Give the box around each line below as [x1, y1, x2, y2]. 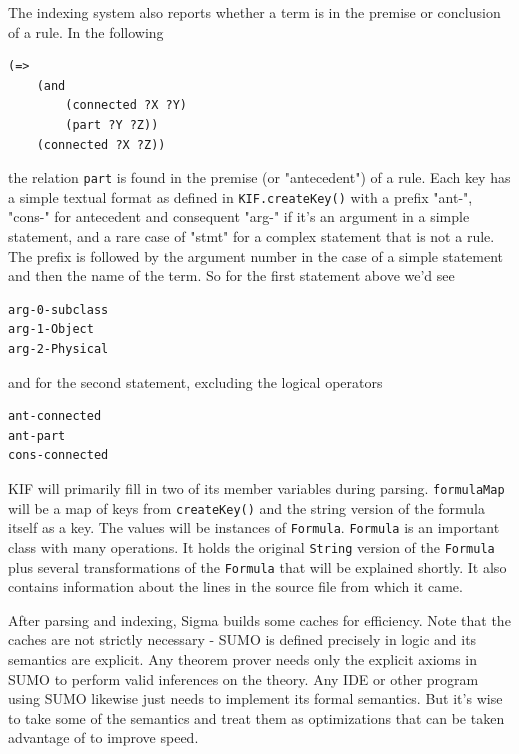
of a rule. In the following [8, 21, 164, 42]
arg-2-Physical [8, 342, 109, 357]
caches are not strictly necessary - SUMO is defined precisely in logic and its [8, 629, 477, 650]
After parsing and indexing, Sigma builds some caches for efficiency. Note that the [8, 609, 511, 630]
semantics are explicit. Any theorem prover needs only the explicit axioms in [8, 649, 478, 670]
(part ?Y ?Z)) [65, 117, 159, 132]
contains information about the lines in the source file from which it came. [8, 576, 463, 597]
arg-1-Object [8, 322, 94, 337]
